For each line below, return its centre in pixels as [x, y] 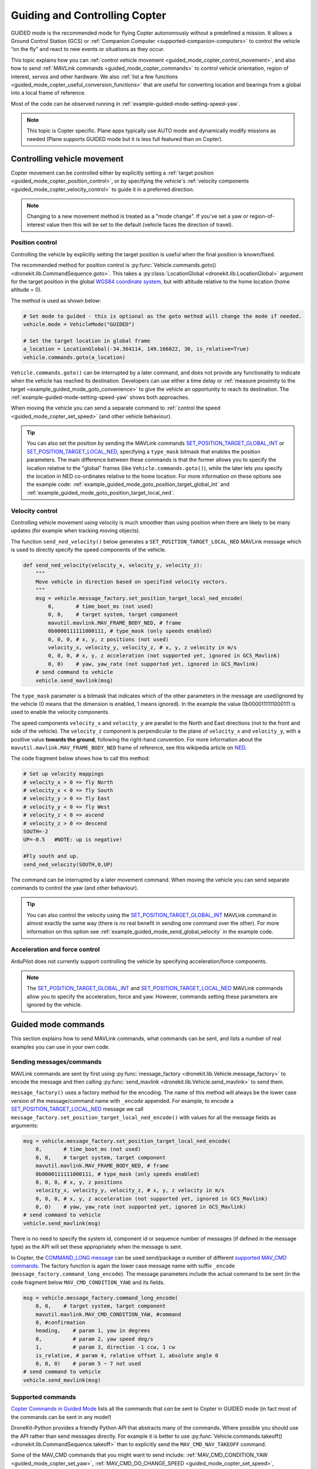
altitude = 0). [26, 290]
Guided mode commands [58, 1024]
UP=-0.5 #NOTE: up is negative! [73, 840]
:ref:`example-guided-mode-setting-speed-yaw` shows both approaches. [100, 397]
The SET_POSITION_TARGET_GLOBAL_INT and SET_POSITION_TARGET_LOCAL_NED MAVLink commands [155, 988]
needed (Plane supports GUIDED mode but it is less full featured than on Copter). [125, 139]
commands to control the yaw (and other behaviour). [75, 888]
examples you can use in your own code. [60, 1047]
